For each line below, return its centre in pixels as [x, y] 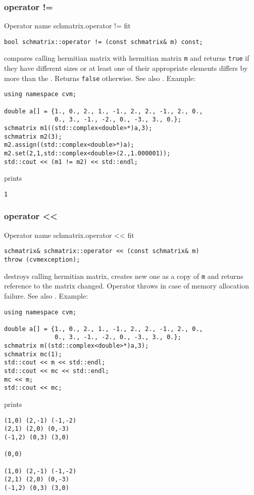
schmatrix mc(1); [33, 354]
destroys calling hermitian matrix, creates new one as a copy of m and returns [124, 276]
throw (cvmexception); [42, 260]
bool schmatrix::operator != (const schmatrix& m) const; [104, 42]
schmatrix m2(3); [33, 136]
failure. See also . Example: [46, 295]
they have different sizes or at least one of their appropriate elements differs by [126, 68]
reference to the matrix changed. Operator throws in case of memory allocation [126, 286]
